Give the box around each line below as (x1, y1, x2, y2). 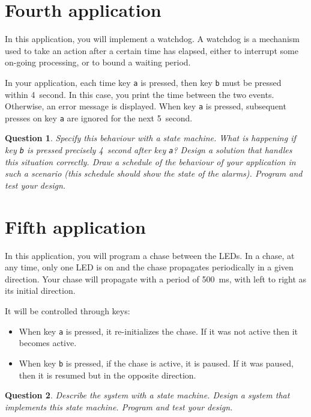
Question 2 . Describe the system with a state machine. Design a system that (5, 389, 290, 401)
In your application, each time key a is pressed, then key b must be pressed (5, 76, 282, 88)
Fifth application (5, 214, 146, 239)
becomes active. (19, 336, 77, 349)
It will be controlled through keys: (5, 305, 130, 317)
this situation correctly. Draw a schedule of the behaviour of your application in (5, 155, 296, 168)
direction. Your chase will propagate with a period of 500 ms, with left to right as (5, 272, 307, 285)
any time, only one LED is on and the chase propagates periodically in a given (5, 261, 294, 273)
